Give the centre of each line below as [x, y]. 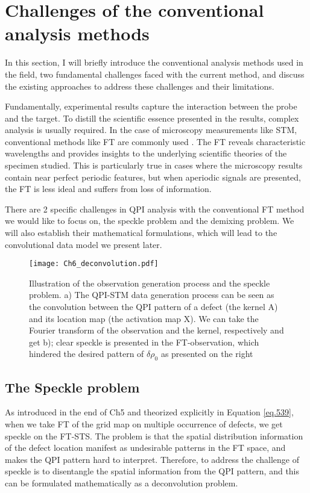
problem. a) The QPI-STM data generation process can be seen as [152, 295]
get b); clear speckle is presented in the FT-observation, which [144, 342]
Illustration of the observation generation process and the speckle [150, 283]
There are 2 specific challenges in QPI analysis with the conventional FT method [155, 209]
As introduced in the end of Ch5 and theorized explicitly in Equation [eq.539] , [149, 412]
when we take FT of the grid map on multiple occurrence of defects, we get [144, 424]
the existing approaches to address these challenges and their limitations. [140, 86]
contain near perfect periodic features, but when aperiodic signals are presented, [153, 177]
